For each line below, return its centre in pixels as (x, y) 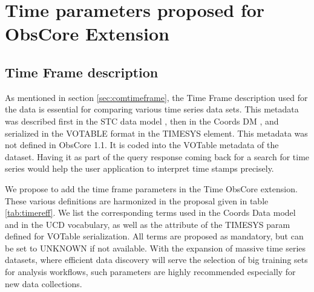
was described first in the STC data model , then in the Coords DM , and (142, 121)
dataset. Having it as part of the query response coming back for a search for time (157, 156)
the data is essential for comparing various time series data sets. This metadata (152, 109)
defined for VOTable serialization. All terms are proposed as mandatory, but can (154, 236)
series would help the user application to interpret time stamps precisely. (139, 168)
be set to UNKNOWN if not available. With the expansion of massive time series (155, 248)
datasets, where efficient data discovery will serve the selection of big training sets (156, 260)
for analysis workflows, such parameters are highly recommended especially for (150, 272)
